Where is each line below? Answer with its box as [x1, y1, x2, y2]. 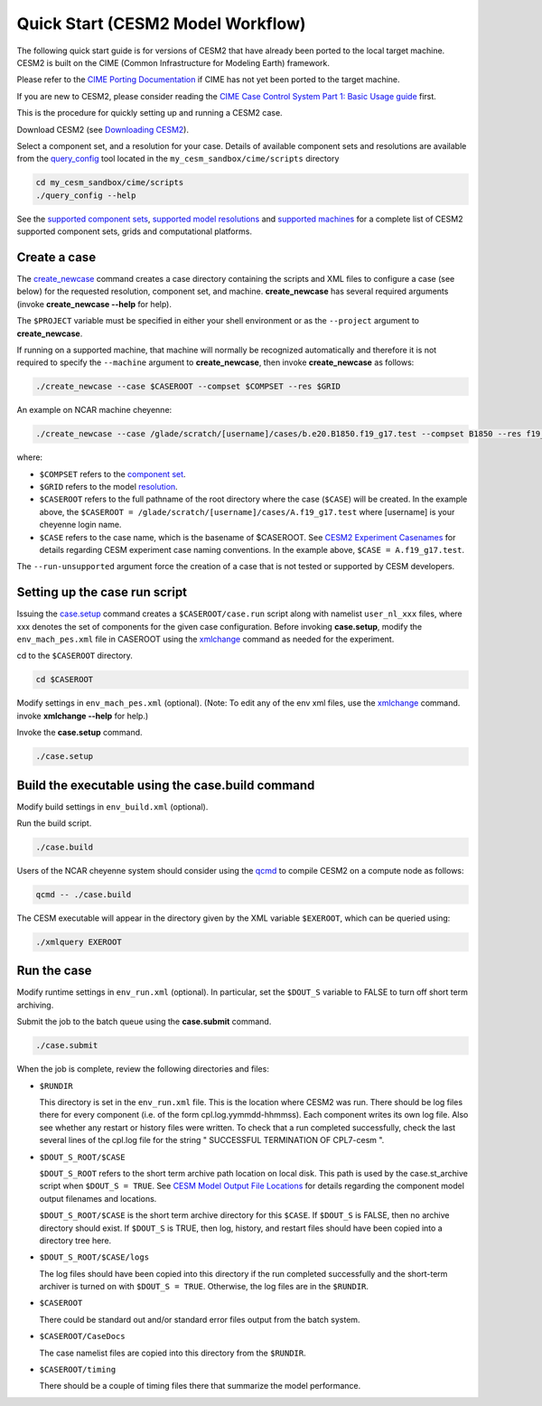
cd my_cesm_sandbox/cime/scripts [35, 177, 184, 188]
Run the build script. [16, 818, 92, 829]
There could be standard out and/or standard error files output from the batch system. [39, 1314, 360, 1325]
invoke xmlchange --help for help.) [16, 710, 149, 721]
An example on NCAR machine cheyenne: [16, 405, 173, 416]
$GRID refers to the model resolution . [39, 482, 178, 492]
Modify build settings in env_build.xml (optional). [16, 801, 209, 812]
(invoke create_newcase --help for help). [16, 298, 172, 309]
